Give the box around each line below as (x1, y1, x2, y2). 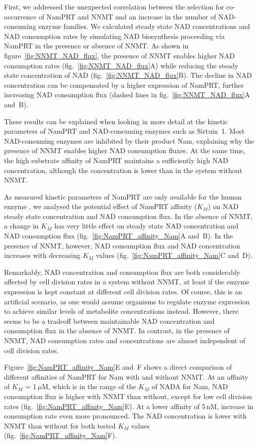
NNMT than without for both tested (4, 420, 116, 431)
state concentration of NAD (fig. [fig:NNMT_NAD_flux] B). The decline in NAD (4, 70, 252, 80)
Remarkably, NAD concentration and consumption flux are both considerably (4, 266, 241, 277)
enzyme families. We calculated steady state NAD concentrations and (38, 21, 250, 31)
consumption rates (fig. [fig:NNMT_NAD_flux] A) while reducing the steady (4, 60, 239, 70)
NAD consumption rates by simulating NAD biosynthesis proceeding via (4, 30, 225, 41)
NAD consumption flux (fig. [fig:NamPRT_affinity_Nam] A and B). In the (4, 230, 233, 241)
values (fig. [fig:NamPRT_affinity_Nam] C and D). (96, 250, 253, 260)
